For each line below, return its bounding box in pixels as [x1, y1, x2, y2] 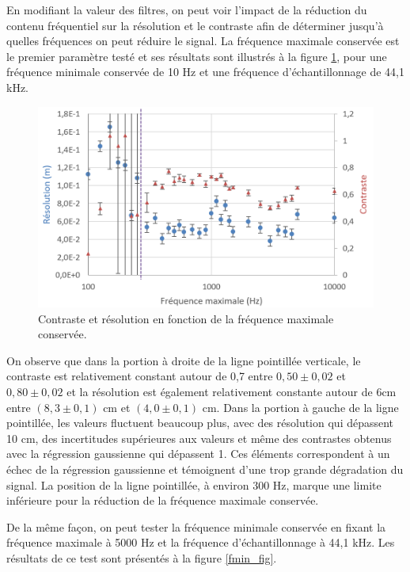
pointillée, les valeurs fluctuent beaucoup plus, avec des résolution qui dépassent [6, 414, 394, 431]
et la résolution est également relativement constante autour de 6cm [66, 383, 397, 400]
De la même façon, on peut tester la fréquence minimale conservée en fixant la [6, 518, 386, 535]
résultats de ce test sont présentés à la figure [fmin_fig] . [6, 549, 277, 566]
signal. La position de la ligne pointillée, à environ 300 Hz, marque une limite [6, 476, 382, 493]
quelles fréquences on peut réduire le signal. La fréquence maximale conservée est [6, 32, 400, 49]
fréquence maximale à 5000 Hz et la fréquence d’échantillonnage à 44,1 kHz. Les [6, 534, 395, 551]
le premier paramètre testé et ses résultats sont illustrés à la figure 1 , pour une [6, 48, 387, 64]
